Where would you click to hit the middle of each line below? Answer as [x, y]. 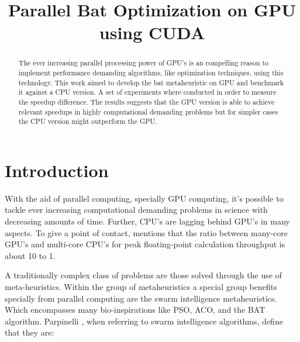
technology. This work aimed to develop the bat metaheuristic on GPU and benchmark [151, 82]
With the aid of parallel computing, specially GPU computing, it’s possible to [144, 198]
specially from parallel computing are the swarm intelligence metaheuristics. [141, 298]
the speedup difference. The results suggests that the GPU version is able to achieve [146, 101]
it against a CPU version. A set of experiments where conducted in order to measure [147, 92]
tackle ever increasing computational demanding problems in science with [136, 210]
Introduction [57, 170]
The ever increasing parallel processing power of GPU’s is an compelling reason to [144, 63]
